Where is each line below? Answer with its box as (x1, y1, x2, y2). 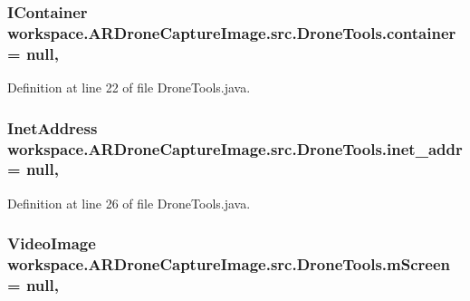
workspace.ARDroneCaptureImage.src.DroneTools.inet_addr (7, 137, 463, 160)
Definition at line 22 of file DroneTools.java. (7, 78, 251, 97)
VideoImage (7, 232, 96, 255)
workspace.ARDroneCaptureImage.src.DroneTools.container (7, 21, 456, 44)
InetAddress (7, 116, 98, 139)
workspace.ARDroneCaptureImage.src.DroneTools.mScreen (7, 253, 450, 276)
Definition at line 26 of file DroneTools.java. (7, 193, 251, 212)
